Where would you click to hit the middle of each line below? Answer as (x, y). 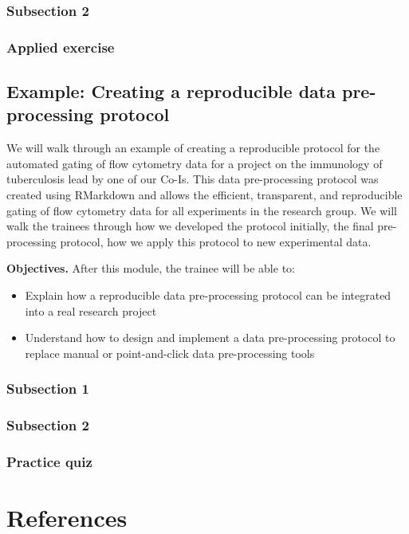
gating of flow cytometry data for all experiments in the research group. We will (202, 210)
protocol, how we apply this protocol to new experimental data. (216, 241)
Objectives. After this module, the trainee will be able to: (151, 268)
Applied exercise (61, 47)
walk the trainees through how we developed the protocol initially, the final (190, 226)
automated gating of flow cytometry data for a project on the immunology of (195, 163)
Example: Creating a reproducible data (171, 91)
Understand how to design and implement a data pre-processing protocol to (210, 338)
